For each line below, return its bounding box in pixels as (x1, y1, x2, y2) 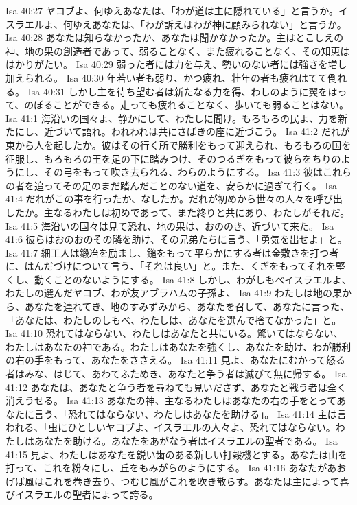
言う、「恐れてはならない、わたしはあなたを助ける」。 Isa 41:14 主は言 (34, 406, 347, 421)
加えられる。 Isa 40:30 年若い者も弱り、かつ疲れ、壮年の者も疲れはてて (5, 70, 328, 84)
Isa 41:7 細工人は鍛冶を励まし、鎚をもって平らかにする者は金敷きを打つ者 (5, 245, 339, 259)
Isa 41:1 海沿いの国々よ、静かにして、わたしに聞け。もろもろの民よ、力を (5, 110, 338, 125)
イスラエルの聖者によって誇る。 (14, 487, 159, 502)
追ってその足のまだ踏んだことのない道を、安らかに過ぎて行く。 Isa (34, 178, 337, 192)
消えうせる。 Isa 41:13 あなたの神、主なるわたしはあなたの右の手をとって (5, 393, 336, 408)
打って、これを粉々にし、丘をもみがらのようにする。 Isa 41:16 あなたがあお (5, 460, 347, 475)
